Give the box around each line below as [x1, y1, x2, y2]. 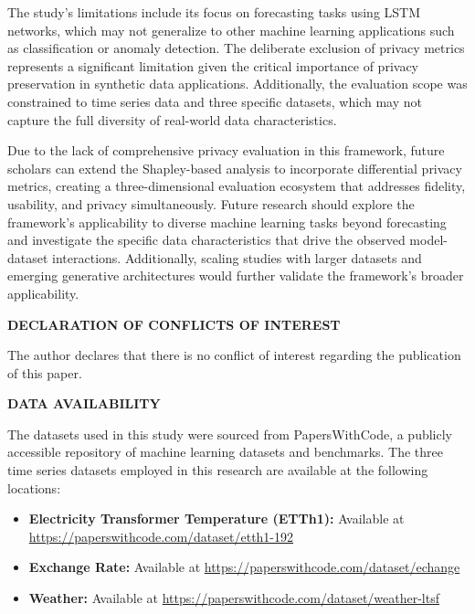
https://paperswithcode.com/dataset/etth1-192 [28, 526, 294, 545]
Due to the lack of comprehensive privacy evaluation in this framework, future [7, 141, 445, 160]
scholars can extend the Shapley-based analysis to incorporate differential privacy [7, 158, 462, 177]
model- [409, 230, 448, 249]
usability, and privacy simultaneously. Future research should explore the [7, 194, 415, 213]
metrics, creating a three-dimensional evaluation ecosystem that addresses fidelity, [7, 176, 466, 196]
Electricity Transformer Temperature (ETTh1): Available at [28, 509, 405, 528]
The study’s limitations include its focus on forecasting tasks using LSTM [7, 3, 421, 21]
